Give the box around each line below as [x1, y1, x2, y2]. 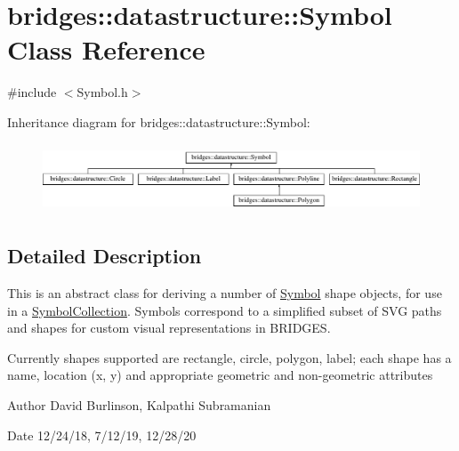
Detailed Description [7, 242, 202, 270]
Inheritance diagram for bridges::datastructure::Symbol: [7, 112, 310, 131]
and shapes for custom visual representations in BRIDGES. [7, 318, 331, 337]
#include [7, 83, 57, 101]
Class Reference [7, 31, 205, 68]
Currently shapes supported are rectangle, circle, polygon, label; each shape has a [7, 348, 452, 366]
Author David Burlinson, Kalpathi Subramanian [7, 396, 271, 415]
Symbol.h [76, 83, 128, 101]
